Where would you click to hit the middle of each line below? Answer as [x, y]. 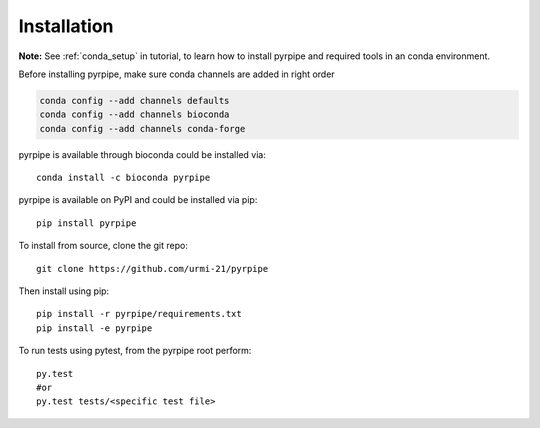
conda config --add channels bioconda [134, 114]
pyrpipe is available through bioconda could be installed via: [142, 154]
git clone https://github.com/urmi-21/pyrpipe [152, 268]
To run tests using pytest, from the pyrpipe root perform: [135, 351]
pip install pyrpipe [86, 223]
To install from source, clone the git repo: [103, 246]
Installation [66, 26]
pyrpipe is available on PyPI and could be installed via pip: [138, 200]
